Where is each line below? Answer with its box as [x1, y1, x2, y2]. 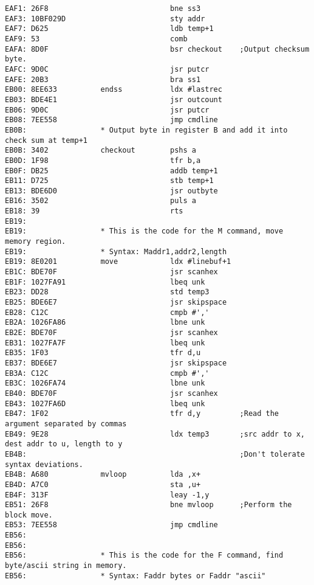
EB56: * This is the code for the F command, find [5, 551, 284, 560]
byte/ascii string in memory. [5, 561, 127, 570]
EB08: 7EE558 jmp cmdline [5, 116, 218, 125]
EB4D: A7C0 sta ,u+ [5, 480, 201, 489]
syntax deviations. [5, 460, 83, 469]
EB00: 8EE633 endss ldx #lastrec [5, 85, 222, 94]
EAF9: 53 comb [5, 34, 188, 43]
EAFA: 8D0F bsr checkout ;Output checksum [5, 44, 310, 54]
